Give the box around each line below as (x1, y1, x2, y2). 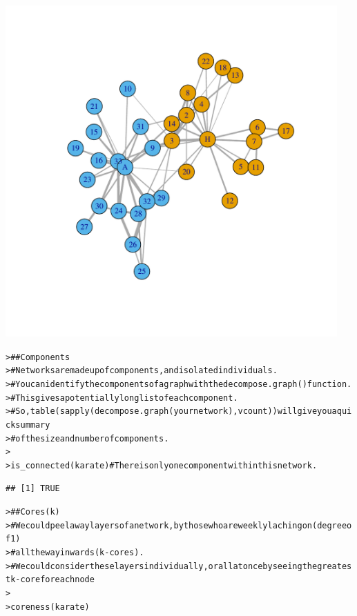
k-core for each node (10, 575, 95, 585)
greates (317, 561, 352, 571)
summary (15, 419, 50, 430)
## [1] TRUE (6, 483, 60, 493)
